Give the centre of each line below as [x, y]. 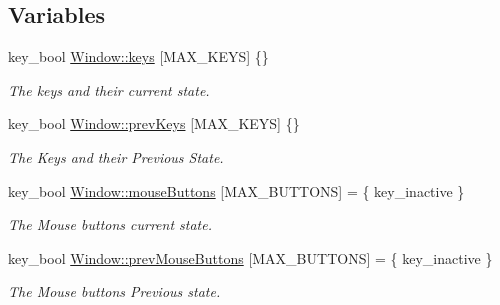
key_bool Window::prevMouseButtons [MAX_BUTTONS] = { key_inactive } [250, 257]
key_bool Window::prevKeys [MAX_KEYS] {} [154, 123]
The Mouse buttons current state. [110, 224]
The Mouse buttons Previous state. [114, 291]
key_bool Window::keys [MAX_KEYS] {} [138, 56]
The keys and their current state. [109, 89]
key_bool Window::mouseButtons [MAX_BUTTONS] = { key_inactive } [236, 190]
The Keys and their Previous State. [116, 156]
